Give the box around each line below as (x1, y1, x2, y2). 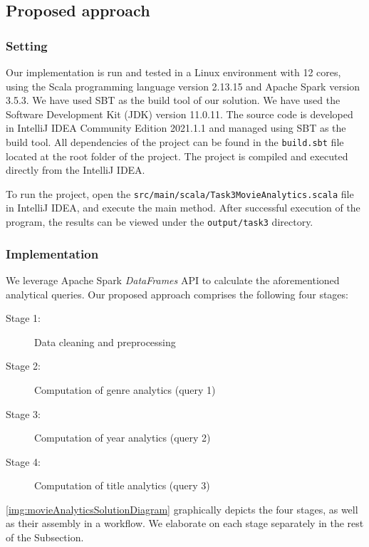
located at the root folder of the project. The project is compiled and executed (6, 148, 348, 163)
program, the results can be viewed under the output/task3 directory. (6, 214, 313, 229)
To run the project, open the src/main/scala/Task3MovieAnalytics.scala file (6, 186, 354, 201)
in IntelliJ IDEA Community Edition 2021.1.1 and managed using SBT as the (6, 120, 346, 135)
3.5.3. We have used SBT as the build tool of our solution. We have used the (6, 93, 341, 108)
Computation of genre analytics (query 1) (34, 382, 216, 397)
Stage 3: (6, 406, 41, 421)
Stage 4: (6, 454, 41, 469)
